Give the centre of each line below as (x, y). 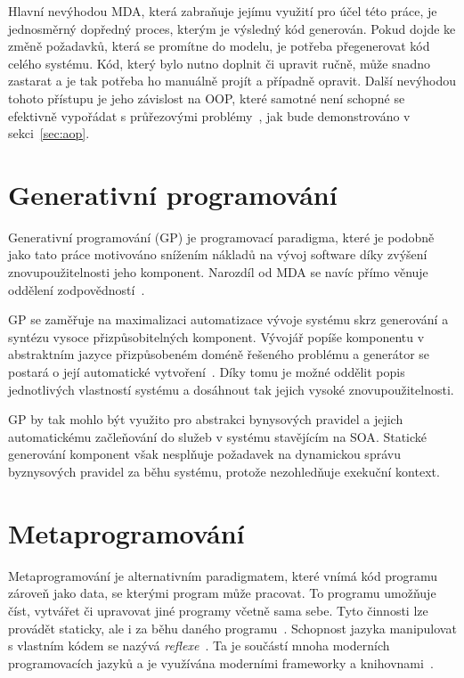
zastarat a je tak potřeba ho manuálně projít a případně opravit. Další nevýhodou (232, 81)
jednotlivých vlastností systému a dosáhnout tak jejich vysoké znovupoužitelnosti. (231, 389)
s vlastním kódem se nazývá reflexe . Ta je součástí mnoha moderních (199, 645)
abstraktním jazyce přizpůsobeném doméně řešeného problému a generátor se (219, 354)
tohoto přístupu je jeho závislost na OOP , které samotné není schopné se (207, 98)
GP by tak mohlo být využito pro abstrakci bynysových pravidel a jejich (206, 419)
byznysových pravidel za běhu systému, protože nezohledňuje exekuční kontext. (224, 471)
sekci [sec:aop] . (49, 133)
